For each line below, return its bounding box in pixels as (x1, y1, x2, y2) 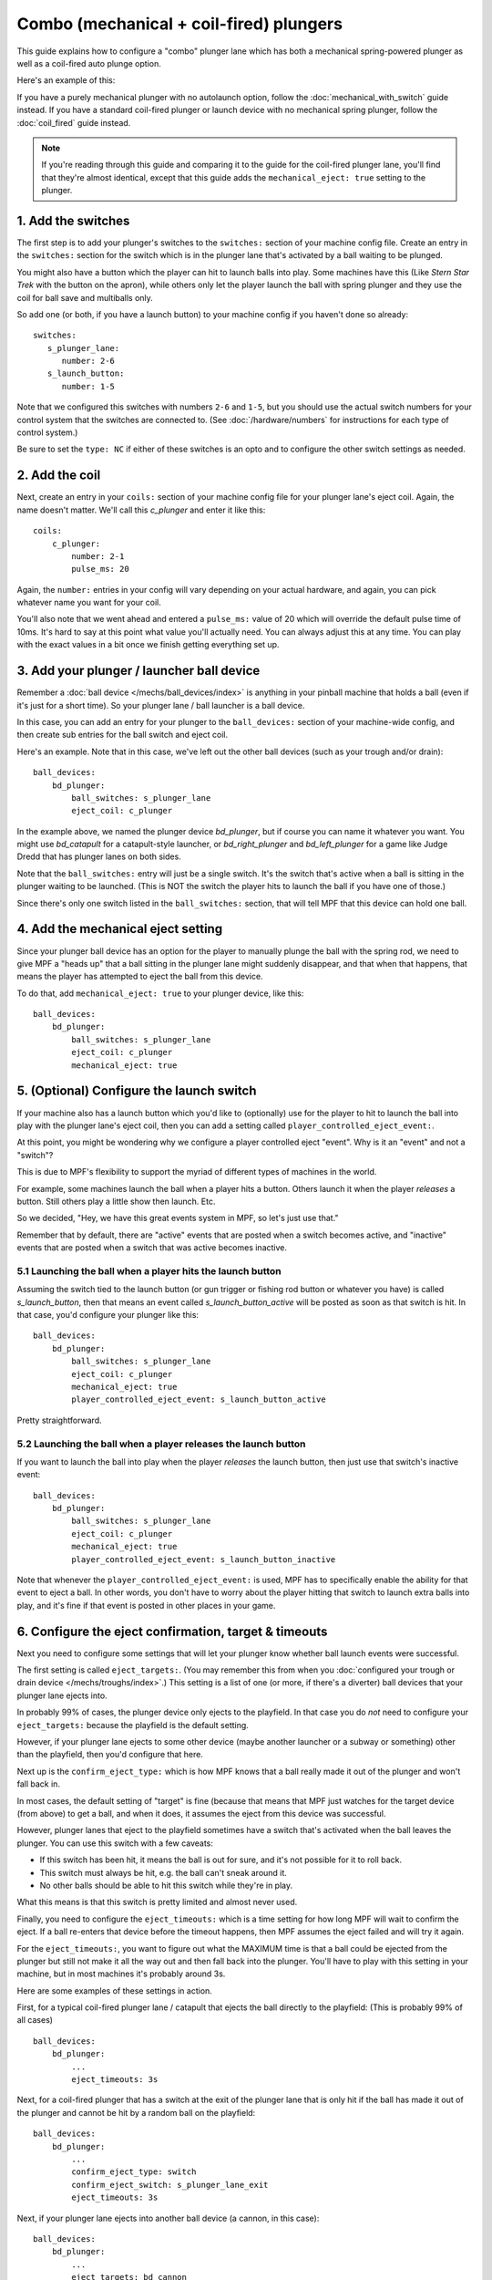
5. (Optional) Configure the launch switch (16, 1083, 257, 1099)
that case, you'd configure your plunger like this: (16, 1310, 200, 1320)
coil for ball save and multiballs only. (16, 292, 154, 303)
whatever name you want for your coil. (16, 597, 161, 608)
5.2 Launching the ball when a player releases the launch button (16, 1437, 306, 1450)
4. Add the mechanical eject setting (16, 921, 223, 937)
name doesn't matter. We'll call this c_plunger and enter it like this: (16, 504, 266, 515)
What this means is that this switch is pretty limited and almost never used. (16, 1897, 298, 1908)
